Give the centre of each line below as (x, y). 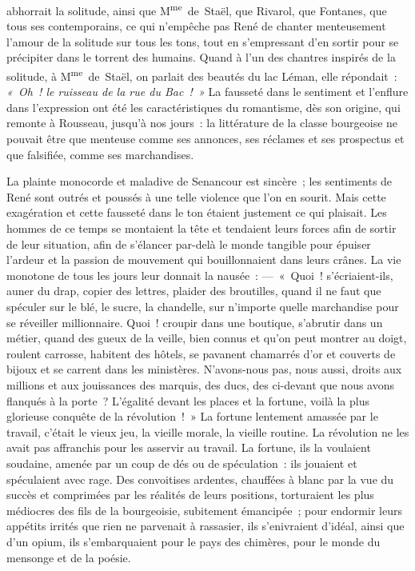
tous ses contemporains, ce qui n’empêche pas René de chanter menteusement (196, 26)
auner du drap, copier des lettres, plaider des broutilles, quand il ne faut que (194, 291)
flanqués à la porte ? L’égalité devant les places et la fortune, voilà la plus (188, 400)
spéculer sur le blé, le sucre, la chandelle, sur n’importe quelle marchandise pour (203, 306)
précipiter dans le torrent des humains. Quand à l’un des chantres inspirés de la (201, 57)
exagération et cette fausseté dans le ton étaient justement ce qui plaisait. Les (197, 212)
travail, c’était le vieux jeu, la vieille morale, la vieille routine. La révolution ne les (208, 431)
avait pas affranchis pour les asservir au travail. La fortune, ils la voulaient (189, 447)
